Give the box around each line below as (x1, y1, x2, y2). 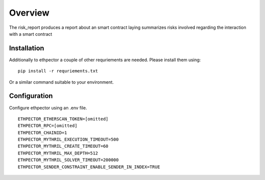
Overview (9, 7, 50, 18)
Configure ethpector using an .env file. (9, 105, 87, 111)
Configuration (9, 92, 53, 100)
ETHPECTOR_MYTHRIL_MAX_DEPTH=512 (18, 150, 98, 156)
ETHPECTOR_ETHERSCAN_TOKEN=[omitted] (18, 116, 109, 122)
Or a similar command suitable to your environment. (9, 79, 114, 85)
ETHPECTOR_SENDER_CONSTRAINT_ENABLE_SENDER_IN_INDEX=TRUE (18, 164, 160, 170)
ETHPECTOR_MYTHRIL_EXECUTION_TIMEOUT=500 (18, 137, 119, 142)
